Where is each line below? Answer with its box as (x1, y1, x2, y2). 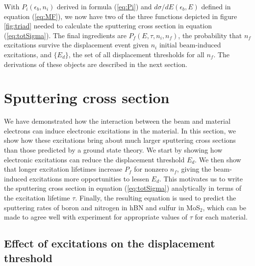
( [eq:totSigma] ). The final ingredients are (4, 30, 127, 40)
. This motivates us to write (159, 173, 243, 183)
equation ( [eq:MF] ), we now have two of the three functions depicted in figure (4, 11, 237, 21)
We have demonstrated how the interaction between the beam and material (4, 116, 230, 126)
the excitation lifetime (4, 193, 70, 203)
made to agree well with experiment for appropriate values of (4, 212, 187, 222)
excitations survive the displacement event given (4, 40, 149, 50)
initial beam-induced (159, 40, 221, 50)
